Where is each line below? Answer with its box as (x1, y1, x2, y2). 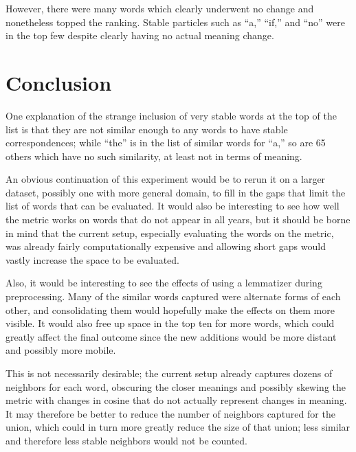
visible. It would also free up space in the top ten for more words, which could (5, 316, 335, 330)
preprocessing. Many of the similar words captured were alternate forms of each (5, 289, 341, 304)
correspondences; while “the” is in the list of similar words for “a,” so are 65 (5, 135, 326, 150)
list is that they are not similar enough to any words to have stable (5, 122, 288, 136)
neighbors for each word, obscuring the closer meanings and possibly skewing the (5, 379, 346, 394)
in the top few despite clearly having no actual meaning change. (5, 28, 274, 43)
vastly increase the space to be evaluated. (5, 252, 180, 267)
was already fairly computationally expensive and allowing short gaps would (5, 239, 326, 253)
